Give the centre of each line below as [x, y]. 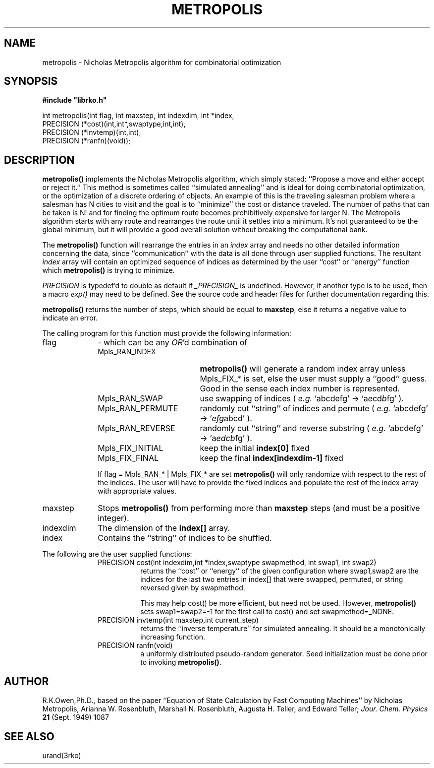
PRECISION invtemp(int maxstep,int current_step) [178, 620]
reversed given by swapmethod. [193, 588]
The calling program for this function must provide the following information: [167, 333]
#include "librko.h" [75, 100]
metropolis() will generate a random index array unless [303, 369]
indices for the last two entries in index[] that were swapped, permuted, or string [272, 579]
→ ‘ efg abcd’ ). [226, 418]
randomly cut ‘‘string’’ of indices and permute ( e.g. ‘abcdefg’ [314, 409]
